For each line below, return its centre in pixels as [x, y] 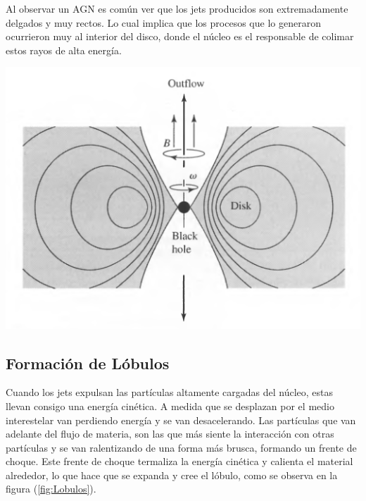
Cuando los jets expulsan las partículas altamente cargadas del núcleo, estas [169, 392]
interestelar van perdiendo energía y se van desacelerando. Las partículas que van [181, 420]
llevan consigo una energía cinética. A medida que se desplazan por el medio [170, 406]
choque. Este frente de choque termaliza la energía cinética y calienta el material [179, 461]
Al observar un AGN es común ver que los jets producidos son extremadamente [177, 8]
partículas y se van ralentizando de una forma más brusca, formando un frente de [181, 447]
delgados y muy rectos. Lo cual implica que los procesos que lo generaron [163, 22]
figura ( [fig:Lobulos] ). [51, 489]
